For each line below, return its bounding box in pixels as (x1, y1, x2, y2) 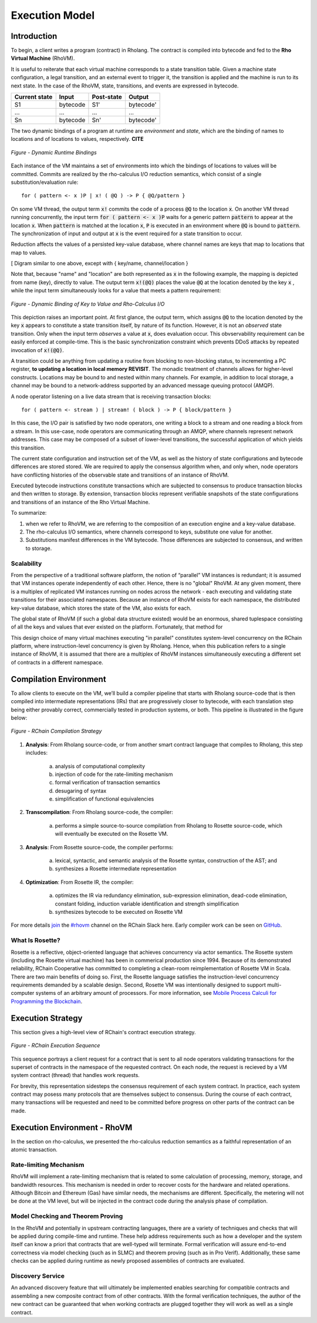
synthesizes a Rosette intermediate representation (55, 865, 177, 872)
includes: (25, 749, 48, 757)
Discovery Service (11, 1271, 65, 1280)
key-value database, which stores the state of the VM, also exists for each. (11, 605, 192, 612)
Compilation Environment (11, 674, 106, 684)
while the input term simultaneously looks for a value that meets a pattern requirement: (11, 287, 221, 294)
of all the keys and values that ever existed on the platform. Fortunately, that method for (11, 623, 223, 630)
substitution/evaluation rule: (11, 178, 79, 185)
